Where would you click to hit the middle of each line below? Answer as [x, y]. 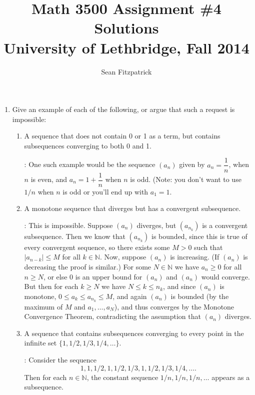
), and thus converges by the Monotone [174, 306]
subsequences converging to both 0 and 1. [88, 145]
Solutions [126, 28]
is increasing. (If [195, 257]
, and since [179, 286]
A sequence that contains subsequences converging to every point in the [134, 333]
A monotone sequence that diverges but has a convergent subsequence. [132, 208]
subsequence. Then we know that [75, 236]
